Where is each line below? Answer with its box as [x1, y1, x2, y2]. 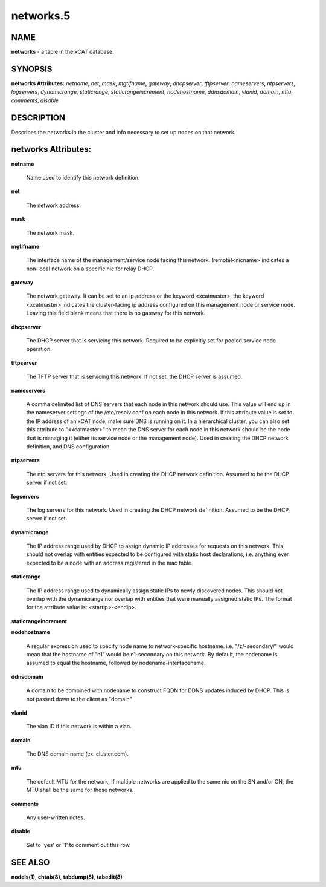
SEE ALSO [11, 857, 50, 868]
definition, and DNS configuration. [26, 442, 111, 450]
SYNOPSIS [11, 64, 53, 74]
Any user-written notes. [26, 814, 85, 821]
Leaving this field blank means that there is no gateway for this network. [26, 309, 206, 317]
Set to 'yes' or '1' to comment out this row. [26, 841, 131, 848]
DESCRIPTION [11, 113, 66, 123]
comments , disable [11, 97, 59, 104]
